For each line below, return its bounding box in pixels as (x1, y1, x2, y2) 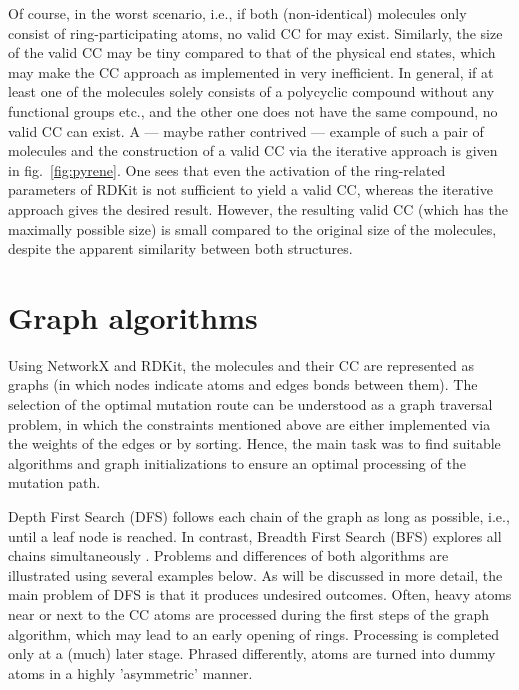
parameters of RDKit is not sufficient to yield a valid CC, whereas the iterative (8, 179, 493, 200)
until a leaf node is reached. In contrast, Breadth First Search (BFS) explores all (8, 525, 502, 546)
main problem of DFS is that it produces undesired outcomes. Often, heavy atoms (8, 584, 512, 605)
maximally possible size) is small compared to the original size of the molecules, (8, 218, 497, 239)
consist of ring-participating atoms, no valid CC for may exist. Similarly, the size (8, 22, 503, 43)
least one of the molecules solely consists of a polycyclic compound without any (8, 81, 495, 102)
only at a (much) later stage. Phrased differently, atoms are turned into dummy (8, 643, 496, 664)
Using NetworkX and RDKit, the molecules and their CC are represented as (8, 354, 474, 375)
